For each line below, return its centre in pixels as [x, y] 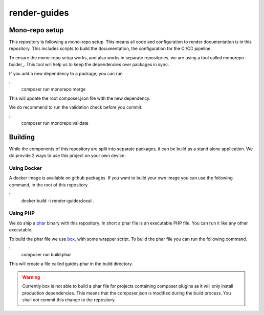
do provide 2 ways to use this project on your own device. [67, 156]
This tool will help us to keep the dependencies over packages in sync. [98, 65]
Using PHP [22, 213]
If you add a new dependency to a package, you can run [66, 73]
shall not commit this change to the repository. [69, 300]
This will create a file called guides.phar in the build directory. [71, 264]
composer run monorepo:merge [53, 89]
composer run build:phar [46, 255]
